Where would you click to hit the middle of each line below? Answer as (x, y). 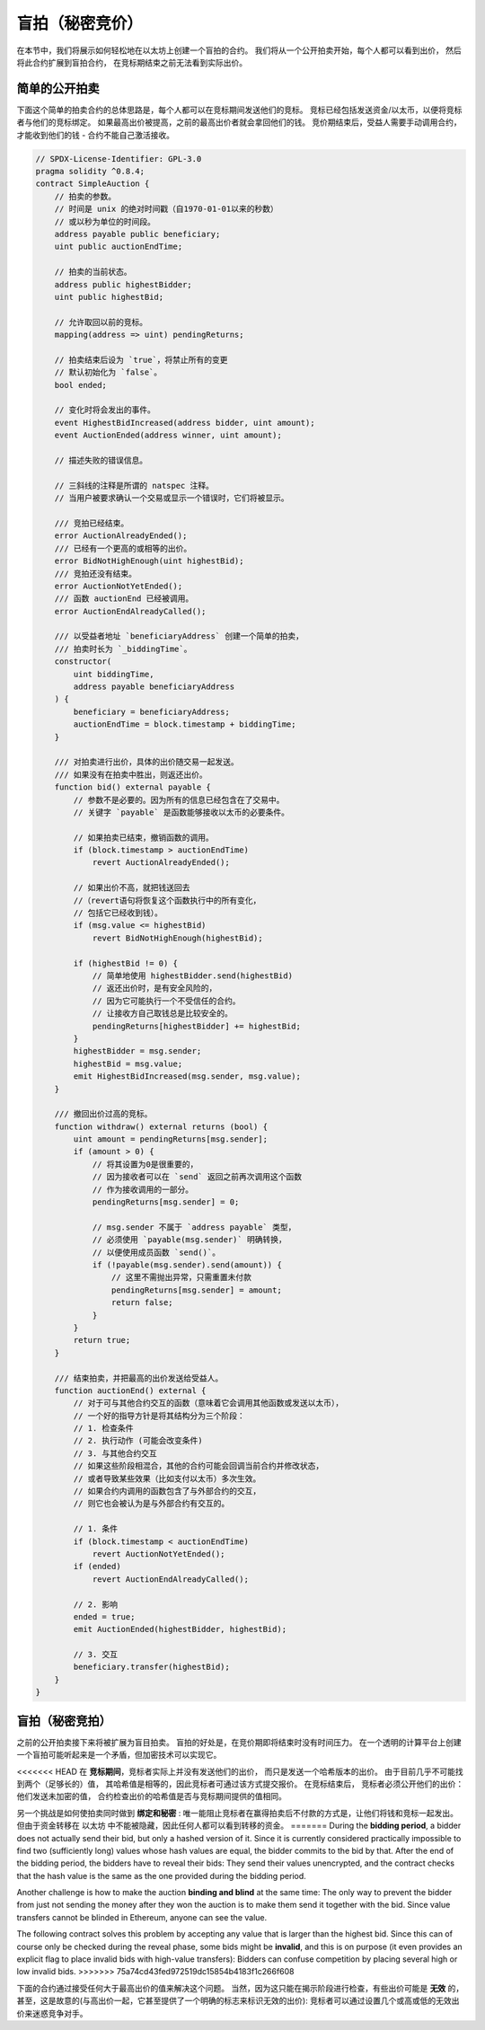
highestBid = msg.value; (128, 1064)
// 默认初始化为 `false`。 (108, 372)
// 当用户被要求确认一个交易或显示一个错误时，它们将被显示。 (172, 498)
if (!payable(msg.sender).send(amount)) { (187, 1265)
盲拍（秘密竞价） (80, 23)
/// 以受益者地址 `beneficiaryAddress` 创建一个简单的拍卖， (179, 636)
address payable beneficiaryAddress (154, 687)
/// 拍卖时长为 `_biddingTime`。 (123, 649)
